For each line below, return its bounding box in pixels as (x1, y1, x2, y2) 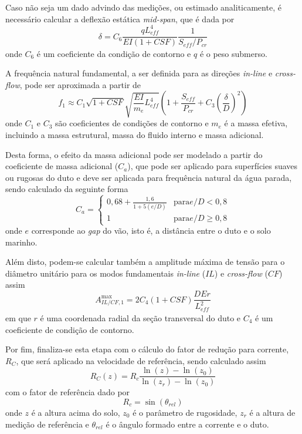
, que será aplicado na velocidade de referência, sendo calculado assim (16, 354, 266, 366)
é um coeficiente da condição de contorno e (36, 47, 191, 59)
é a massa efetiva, (224, 117, 288, 129)
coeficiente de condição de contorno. (5, 323, 134, 335)
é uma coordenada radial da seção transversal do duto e (40, 311, 241, 324)
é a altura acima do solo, (31, 406, 120, 418)
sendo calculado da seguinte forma (5, 183, 128, 195)
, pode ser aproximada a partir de (19, 78, 141, 90)
